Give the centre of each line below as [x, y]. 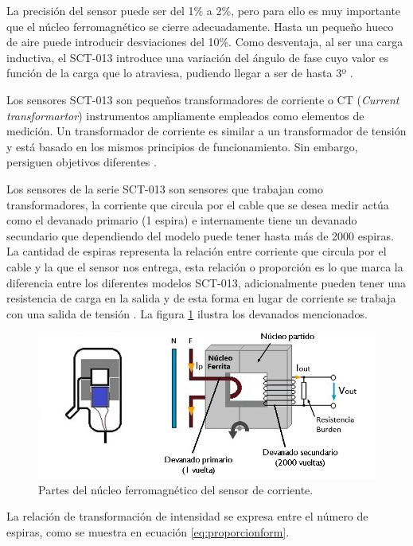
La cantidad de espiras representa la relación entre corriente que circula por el [197, 251]
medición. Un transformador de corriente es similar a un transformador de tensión [206, 131]
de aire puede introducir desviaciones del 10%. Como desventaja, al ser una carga [205, 42]
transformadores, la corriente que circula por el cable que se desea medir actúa [198, 204]
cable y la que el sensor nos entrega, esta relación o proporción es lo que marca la [205, 266]
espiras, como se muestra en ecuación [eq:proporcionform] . [148, 531]
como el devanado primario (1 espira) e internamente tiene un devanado [182, 220]
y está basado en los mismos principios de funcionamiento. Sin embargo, [182, 146]
